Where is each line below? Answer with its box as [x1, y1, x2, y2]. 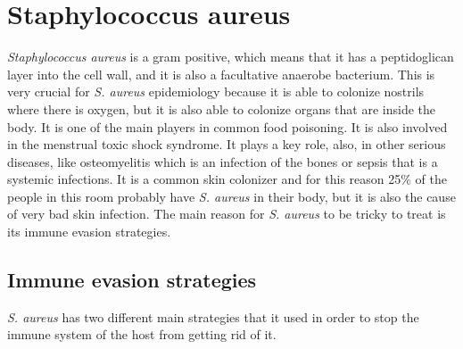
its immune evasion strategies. [7, 222, 171, 241]
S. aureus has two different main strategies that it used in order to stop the [7, 307, 419, 326]
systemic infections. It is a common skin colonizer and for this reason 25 [7, 170, 401, 188]
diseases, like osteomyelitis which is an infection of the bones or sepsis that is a [7, 152, 438, 170]
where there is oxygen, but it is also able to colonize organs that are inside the [7, 99, 436, 118]
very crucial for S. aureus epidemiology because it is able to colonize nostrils [7, 82, 425, 101]
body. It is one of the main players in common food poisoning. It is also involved [7, 117, 448, 136]
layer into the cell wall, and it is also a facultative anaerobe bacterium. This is [7, 64, 435, 83]
